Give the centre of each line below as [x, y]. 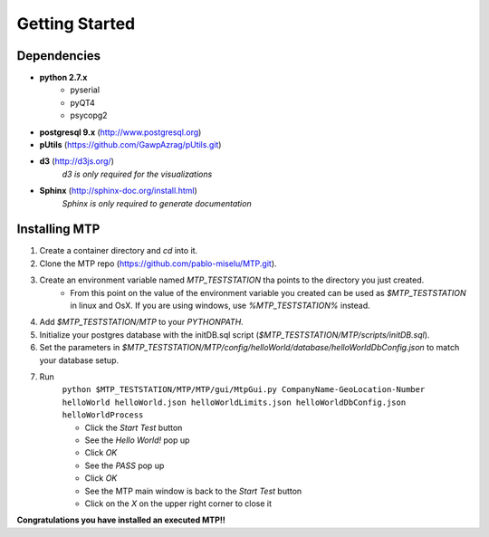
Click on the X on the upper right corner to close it [178, 503]
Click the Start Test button [134, 427]
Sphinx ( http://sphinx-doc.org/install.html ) [119, 191]
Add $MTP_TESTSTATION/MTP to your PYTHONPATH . [141, 322]
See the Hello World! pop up [137, 440]
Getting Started [76, 24]
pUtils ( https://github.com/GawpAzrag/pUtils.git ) [130, 145]
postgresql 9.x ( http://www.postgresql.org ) [120, 132]
